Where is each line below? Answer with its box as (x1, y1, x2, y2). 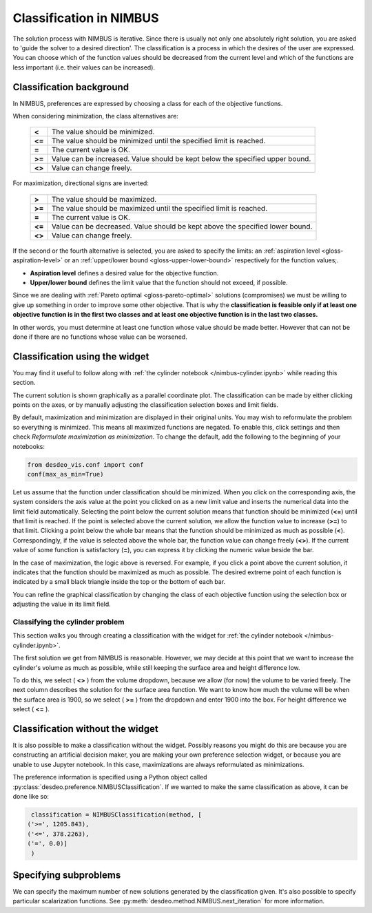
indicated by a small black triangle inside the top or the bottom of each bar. (12, 578, 226, 586)
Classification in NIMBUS (12, 10, 159, 25)
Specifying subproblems (12, 869, 121, 881)
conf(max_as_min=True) (27, 470, 104, 478)
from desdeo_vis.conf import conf (27, 461, 144, 468)
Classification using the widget (12, 350, 149, 362)
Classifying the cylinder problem (12, 617, 125, 627)
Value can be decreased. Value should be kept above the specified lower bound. (51, 221, 313, 231)
